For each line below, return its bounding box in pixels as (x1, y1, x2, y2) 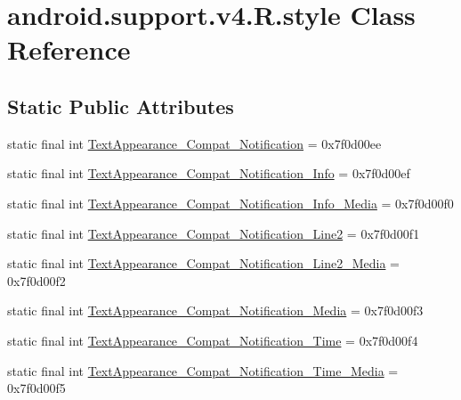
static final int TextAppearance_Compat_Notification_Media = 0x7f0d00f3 (7, 301, 424, 320)
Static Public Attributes (7, 92, 234, 119)
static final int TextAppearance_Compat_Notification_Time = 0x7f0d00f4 (7, 331, 418, 349)
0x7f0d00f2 (7, 271, 66, 290)
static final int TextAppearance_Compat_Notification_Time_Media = (7, 361, 399, 380)
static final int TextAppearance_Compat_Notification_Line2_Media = (7, 254, 400, 273)
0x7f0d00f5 (7, 379, 66, 397)
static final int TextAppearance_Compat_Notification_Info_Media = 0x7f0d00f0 (7, 193, 454, 212)
